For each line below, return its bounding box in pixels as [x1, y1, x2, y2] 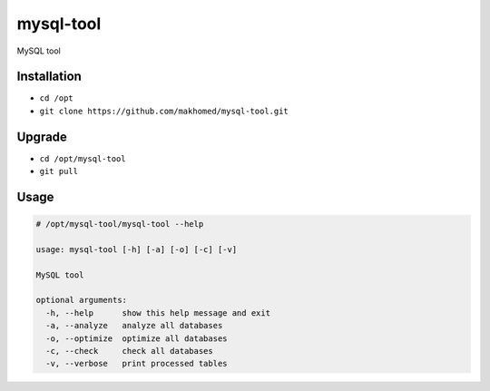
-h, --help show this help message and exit [45, 308, 271, 318]
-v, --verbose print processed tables [45, 358, 228, 369]
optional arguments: [35, 295, 127, 306]
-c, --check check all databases [45, 346, 213, 357]
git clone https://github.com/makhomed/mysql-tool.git [39, 105, 289, 116]
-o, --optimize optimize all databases [45, 333, 228, 344]
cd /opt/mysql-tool [39, 153, 126, 163]
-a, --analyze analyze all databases [45, 320, 223, 331]
